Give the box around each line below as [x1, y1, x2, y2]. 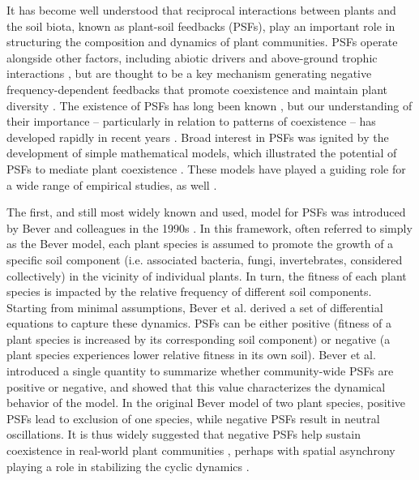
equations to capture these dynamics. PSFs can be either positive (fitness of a [6, 315, 392, 332]
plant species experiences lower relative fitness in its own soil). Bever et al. [6, 346, 376, 363]
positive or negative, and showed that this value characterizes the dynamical [6, 378, 386, 395]
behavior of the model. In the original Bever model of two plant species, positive [6, 394, 406, 411]
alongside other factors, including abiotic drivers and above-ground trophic [6, 49, 378, 66]
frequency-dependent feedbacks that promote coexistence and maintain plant [6, 80, 388, 97]
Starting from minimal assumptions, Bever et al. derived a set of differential [6, 298, 383, 315]
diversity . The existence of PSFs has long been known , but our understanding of [6, 96, 413, 114]
